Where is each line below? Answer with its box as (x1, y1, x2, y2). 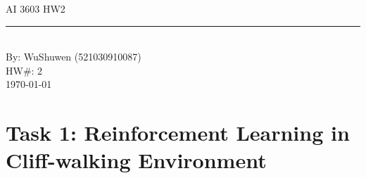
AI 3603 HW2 (6, 1, 65, 15)
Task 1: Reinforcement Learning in (6, 118, 350, 147)
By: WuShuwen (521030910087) (6, 49, 141, 64)
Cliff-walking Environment (6, 146, 267, 174)
